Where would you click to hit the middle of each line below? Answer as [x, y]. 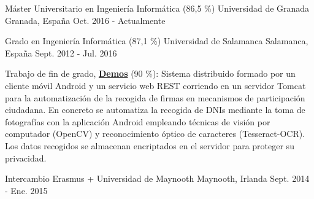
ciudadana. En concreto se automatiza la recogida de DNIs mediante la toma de [155, 110]
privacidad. [26, 158]
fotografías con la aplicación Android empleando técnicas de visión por [138, 121]
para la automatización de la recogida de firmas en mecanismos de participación [155, 97]
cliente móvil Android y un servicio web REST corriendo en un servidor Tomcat [155, 85]
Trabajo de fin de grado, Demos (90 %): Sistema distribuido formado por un [150, 73]
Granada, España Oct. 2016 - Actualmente [85, 20]
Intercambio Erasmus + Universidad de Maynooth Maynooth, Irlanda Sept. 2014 [157, 178]
